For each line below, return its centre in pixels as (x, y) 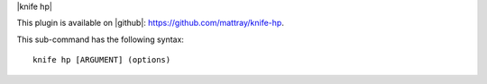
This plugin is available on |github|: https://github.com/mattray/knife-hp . (150, 23)
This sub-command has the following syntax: (101, 39)
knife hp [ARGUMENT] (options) (102, 60)
